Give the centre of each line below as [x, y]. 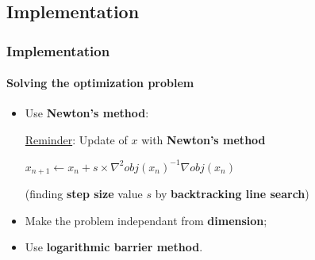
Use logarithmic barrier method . [114, 247]
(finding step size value [84, 194]
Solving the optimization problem [100, 83]
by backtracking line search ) [232, 194]
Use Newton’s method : [87, 113]
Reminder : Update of [76, 140]
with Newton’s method [204, 140]
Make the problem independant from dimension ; [146, 220]
